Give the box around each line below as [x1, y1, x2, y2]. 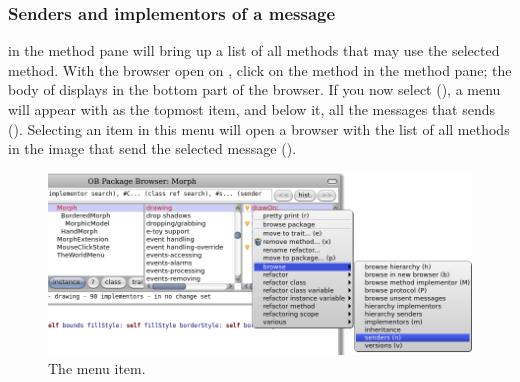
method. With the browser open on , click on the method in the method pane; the [8, 59, 512, 80]
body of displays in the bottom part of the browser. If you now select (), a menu [8, 79, 501, 100]
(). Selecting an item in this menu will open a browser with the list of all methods [8, 118, 510, 139]
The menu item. [48, 358, 146, 379]
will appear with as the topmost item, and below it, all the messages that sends [8, 99, 496, 119]
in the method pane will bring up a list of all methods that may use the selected [8, 40, 500, 61]
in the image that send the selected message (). [8, 138, 297, 159]
